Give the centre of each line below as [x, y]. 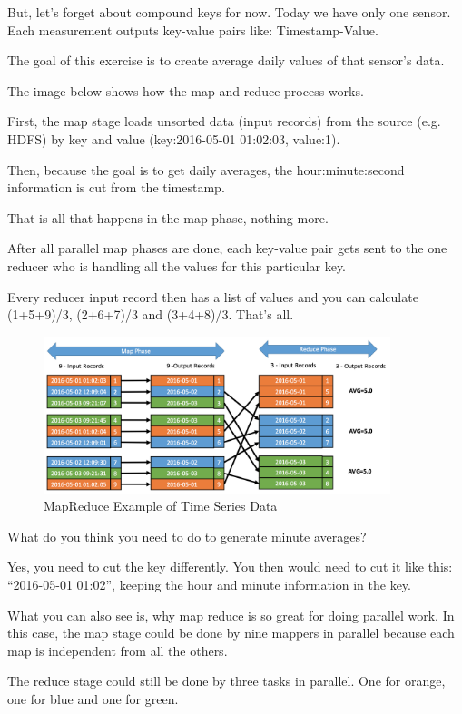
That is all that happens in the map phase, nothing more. [168, 217]
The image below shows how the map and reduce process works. [186, 90]
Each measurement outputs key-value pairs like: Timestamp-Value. [193, 29]
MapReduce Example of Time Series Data [161, 506]
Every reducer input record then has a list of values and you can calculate [213, 296]
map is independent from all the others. [118, 650]
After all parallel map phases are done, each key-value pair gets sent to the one [227, 248]
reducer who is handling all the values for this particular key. [177, 265]
